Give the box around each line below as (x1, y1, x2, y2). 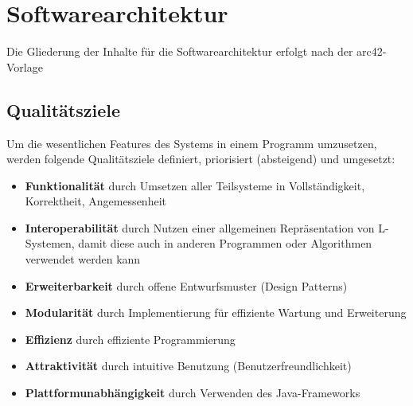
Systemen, (25, 235, 75, 252)
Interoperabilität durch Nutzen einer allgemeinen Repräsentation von (25, 219, 375, 236)
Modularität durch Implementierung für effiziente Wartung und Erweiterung (25, 304, 407, 321)
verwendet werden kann (25, 251, 141, 267)
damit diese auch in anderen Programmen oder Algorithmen (78, 235, 372, 252)
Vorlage (6, 58, 43, 75)
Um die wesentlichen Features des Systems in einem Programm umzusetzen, (6, 135, 377, 151)
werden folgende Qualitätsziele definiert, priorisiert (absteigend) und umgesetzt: (6, 150, 395, 167)
